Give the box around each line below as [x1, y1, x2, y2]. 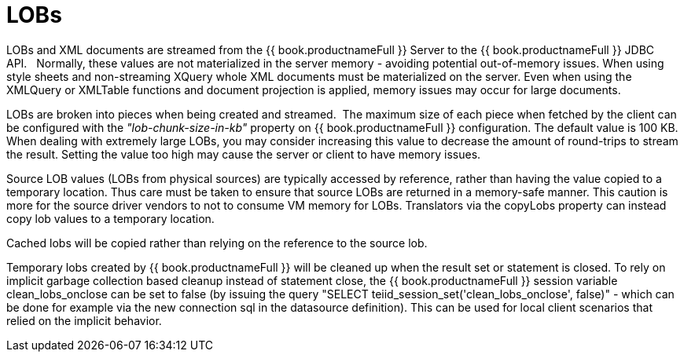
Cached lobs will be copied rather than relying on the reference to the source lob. [6, 236, 428, 250]
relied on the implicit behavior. [6, 313, 162, 327]
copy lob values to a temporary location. [6, 211, 215, 225]
